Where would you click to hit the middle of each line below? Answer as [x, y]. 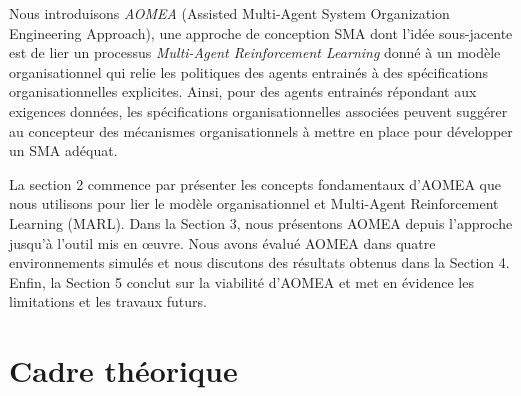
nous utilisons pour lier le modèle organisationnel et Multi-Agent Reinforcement [254, 203]
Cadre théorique [123, 370]
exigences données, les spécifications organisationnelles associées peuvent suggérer [258, 110]
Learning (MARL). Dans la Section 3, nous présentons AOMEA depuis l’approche [261, 222]
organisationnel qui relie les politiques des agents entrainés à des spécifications [249, 71]
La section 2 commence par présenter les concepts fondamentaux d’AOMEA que [255, 183]
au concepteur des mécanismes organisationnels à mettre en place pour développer [261, 130]
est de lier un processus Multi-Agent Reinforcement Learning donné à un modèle [255, 52]
